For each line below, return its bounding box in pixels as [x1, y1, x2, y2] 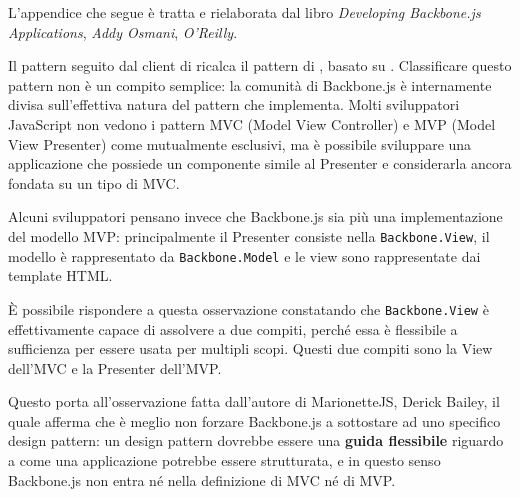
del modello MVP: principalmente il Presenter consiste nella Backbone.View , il [8, 225, 490, 246]
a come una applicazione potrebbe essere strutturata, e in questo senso [8, 450, 441, 471]
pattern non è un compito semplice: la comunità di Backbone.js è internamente [8, 74, 492, 95]
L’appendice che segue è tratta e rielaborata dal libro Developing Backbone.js [8, 2, 481, 22]
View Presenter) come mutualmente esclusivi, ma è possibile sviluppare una [8, 133, 472, 154]
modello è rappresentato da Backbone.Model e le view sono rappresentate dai [8, 245, 481, 266]
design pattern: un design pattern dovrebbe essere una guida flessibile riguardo [8, 430, 504, 451]
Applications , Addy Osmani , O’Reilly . [8, 21, 238, 42]
